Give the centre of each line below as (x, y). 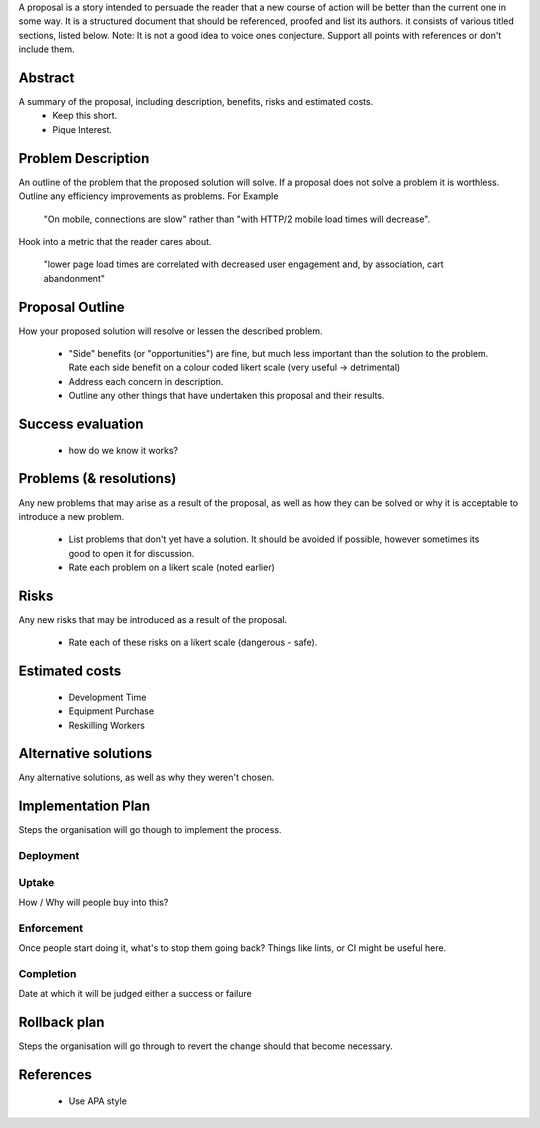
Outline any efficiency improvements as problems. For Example (148, 196)
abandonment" (74, 278)
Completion (47, 973)
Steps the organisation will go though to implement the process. (150, 830)
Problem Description (84, 158)
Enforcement (51, 928)
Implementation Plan (84, 806)
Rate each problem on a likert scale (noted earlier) (171, 567)
